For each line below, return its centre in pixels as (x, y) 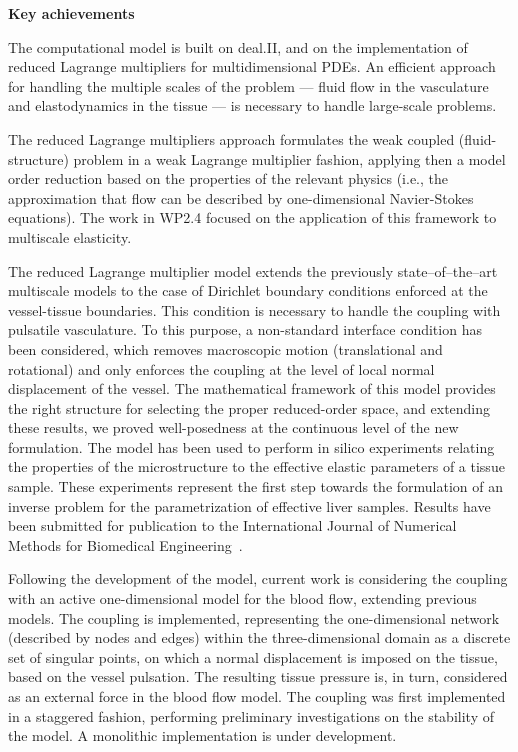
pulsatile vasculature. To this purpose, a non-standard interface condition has (245, 329)
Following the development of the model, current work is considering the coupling (258, 578)
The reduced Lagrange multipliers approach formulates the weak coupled (231, 138)
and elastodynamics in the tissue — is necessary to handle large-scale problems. (252, 105)
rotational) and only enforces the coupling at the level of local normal (221, 368)
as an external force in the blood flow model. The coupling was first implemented (257, 696)
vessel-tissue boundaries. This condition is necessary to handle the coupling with (254, 309)
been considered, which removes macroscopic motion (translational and (225, 348)
